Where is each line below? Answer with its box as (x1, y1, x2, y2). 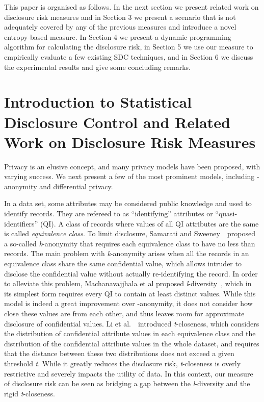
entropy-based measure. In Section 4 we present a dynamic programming (4, 31, 231, 42)
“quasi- (215, 208, 237, 219)
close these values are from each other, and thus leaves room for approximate (4, 308, 245, 318)
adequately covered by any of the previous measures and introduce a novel (4, 21, 236, 32)
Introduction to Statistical (4, 91, 192, 112)
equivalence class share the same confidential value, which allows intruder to (4, 258, 242, 268)
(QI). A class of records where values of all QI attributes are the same (40, 218, 259, 229)
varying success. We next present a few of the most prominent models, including (4, 171, 255, 182)
